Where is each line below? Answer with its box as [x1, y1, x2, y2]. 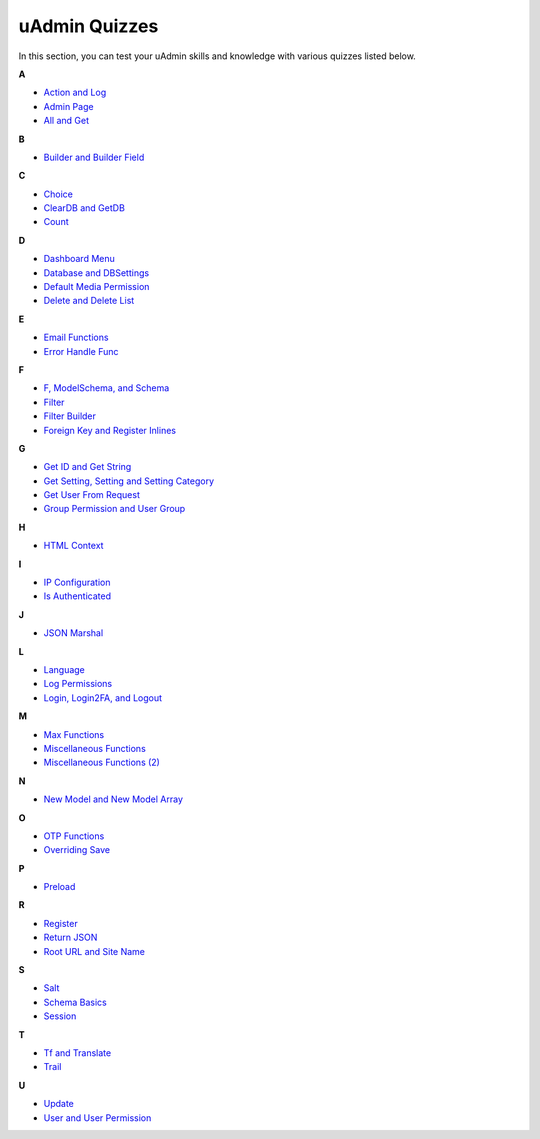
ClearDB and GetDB [43, 202, 125, 214]
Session [43, 1010, 77, 1022]
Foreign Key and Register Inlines [43, 424, 177, 436]
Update [43, 1098, 75, 1110]
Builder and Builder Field [43, 151, 145, 163]
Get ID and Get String [43, 461, 132, 473]
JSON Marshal [43, 627, 104, 639]
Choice [43, 188, 74, 200]
